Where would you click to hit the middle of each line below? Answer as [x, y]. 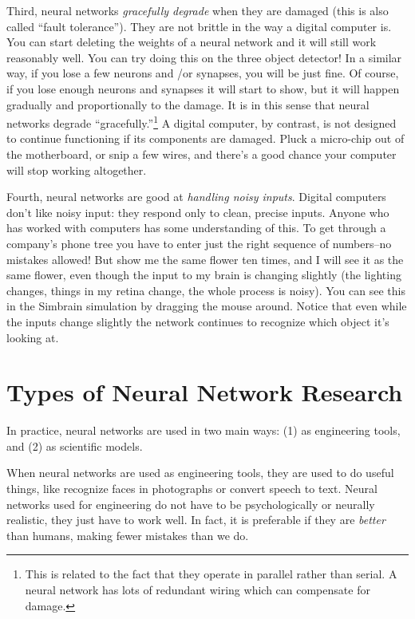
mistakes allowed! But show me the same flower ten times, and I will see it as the [205, 259]
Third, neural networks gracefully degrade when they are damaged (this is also [198, 10]
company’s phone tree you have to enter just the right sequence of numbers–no [199, 243]
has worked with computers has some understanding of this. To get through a [196, 228]
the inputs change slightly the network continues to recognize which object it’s [198, 321]
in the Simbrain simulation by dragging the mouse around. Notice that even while [207, 306]
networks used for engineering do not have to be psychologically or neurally [191, 504]
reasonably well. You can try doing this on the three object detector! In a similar [204, 57]
